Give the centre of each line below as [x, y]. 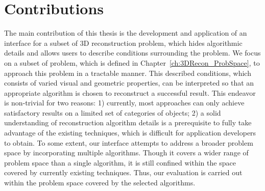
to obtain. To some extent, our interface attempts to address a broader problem [129, 142]
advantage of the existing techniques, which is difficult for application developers [130, 133]
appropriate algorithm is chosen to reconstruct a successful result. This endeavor [130, 92]
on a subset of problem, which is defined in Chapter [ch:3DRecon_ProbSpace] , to [132, 62]
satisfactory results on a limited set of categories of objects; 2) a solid [113, 112]
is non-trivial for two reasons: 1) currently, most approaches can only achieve [124, 103]
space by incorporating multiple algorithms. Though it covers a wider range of [126, 153]
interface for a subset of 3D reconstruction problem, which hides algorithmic [123, 43]
